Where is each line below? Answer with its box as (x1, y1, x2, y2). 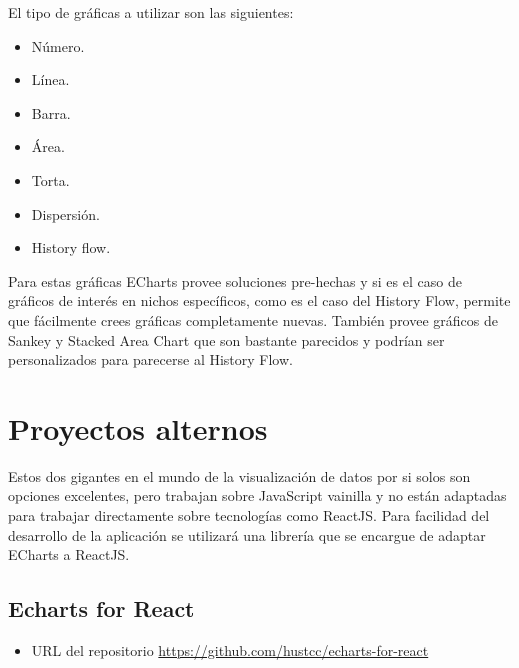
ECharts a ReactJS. (8, 544, 130, 565)
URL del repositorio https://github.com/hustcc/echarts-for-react (31, 640, 429, 661)
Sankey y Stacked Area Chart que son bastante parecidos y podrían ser (8, 329, 445, 350)
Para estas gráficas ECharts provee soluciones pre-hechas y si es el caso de (8, 270, 462, 291)
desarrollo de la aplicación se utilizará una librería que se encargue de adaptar (8, 524, 486, 545)
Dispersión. (31, 203, 100, 224)
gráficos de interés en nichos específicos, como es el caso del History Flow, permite (8, 290, 511, 311)
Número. (31, 35, 85, 56)
